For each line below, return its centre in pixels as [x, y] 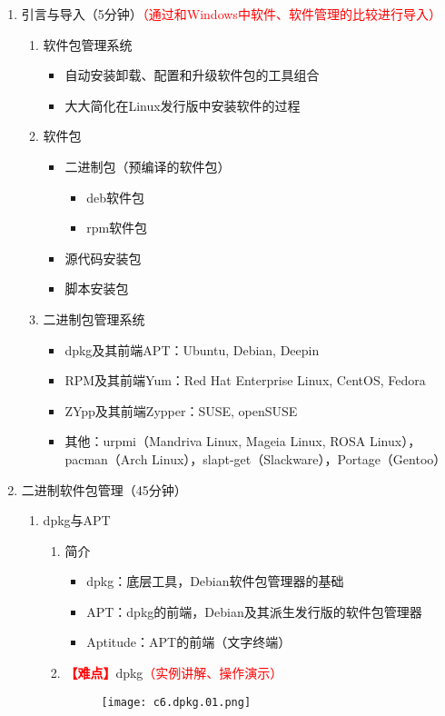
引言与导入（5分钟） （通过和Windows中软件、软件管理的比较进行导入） [231, 14]
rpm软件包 [117, 228]
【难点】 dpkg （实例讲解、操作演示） [174, 673]
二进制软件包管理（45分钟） [104, 489]
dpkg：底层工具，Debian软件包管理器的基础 [215, 581]
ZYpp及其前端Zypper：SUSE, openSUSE [181, 410]
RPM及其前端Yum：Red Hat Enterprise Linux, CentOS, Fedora [245, 380]
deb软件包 [115, 197]
